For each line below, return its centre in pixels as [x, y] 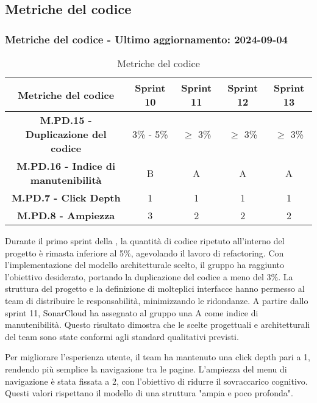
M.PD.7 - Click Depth [66, 198]
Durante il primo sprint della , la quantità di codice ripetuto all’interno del [145, 241]
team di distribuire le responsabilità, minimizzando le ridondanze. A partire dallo [157, 300]
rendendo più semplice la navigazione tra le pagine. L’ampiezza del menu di [146, 369]
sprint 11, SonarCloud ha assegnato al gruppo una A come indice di [132, 312]
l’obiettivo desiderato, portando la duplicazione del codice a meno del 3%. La [149, 276]
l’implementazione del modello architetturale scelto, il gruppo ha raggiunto [144, 265]
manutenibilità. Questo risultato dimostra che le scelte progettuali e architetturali [158, 325]
